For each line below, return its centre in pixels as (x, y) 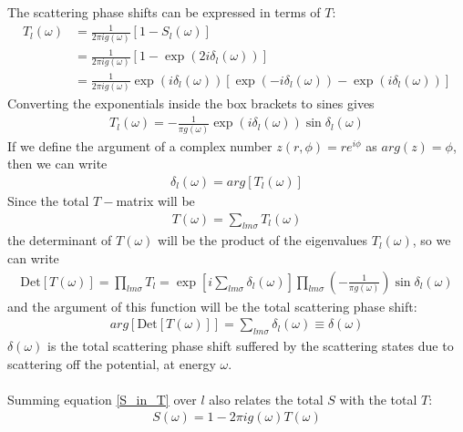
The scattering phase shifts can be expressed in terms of (164, 12)
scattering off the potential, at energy (112, 363)
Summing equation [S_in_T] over (102, 399)
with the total (378, 399)
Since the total (48, 201)
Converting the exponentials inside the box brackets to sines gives (191, 103)
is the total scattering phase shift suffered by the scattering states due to (251, 346)
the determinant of (60, 240)
